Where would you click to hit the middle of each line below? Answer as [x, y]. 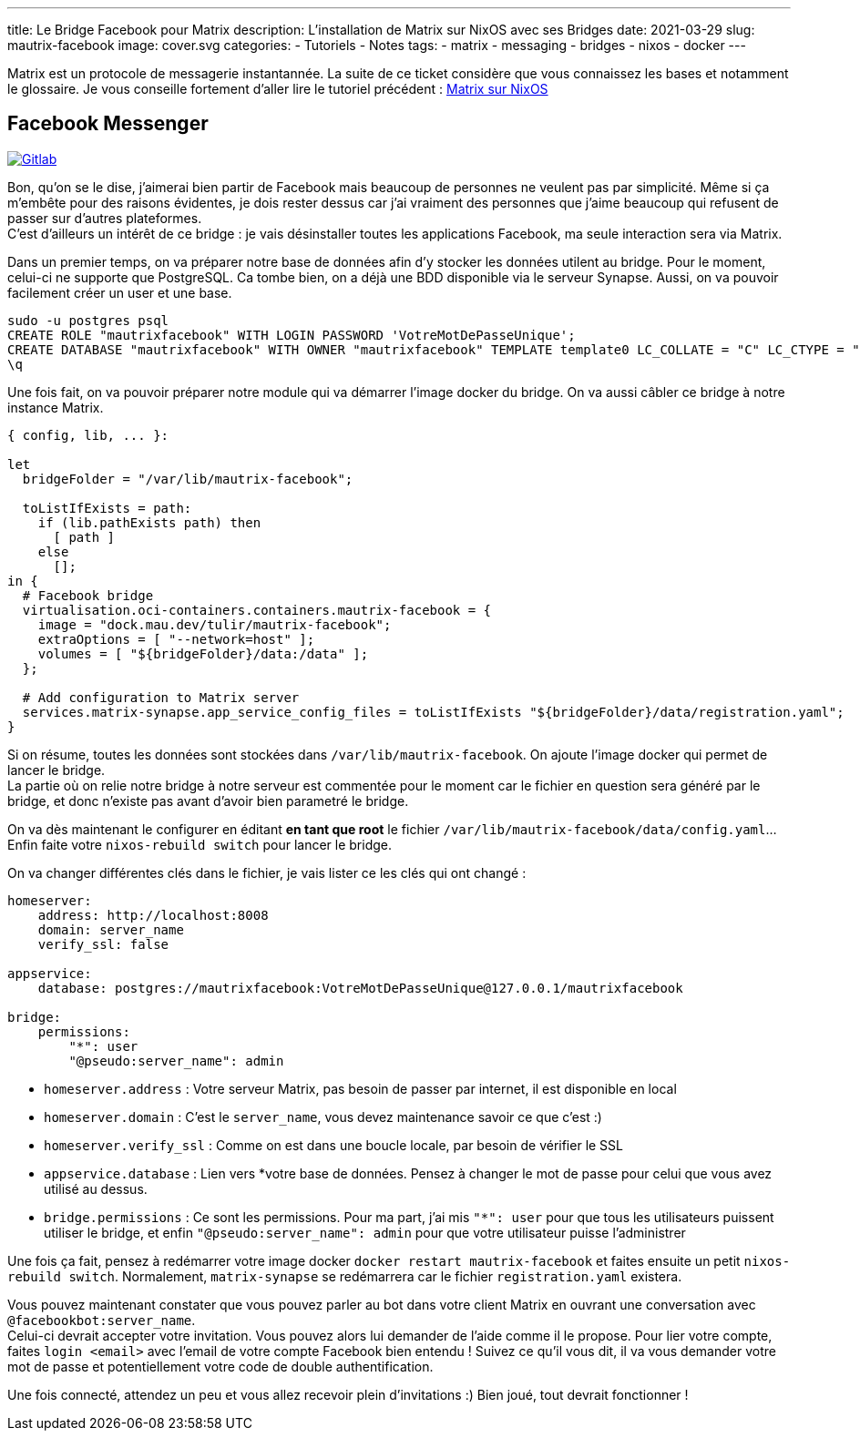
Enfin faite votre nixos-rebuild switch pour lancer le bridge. [200, 844]
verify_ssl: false [103, 944]
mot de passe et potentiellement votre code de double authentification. [220, 1366]
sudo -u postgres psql [88, 320]
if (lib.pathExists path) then [149, 522]
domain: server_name [111, 929]
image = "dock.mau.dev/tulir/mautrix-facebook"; [215, 624]
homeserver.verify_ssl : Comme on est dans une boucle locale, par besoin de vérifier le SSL [334, 1145]
